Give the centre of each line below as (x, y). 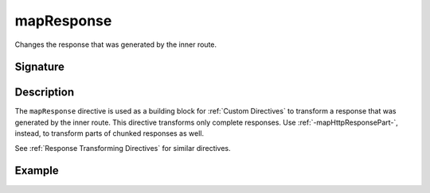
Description (45, 93)
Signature (40, 67)
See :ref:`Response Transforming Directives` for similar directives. (123, 148)
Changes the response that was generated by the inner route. (116, 44)
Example (37, 171)
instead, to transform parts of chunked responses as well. (109, 133)
